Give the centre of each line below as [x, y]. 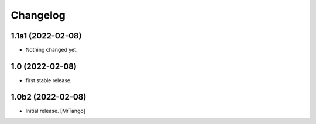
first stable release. [49, 80]
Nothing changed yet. [52, 50]
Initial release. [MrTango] [56, 111]
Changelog [38, 15]
